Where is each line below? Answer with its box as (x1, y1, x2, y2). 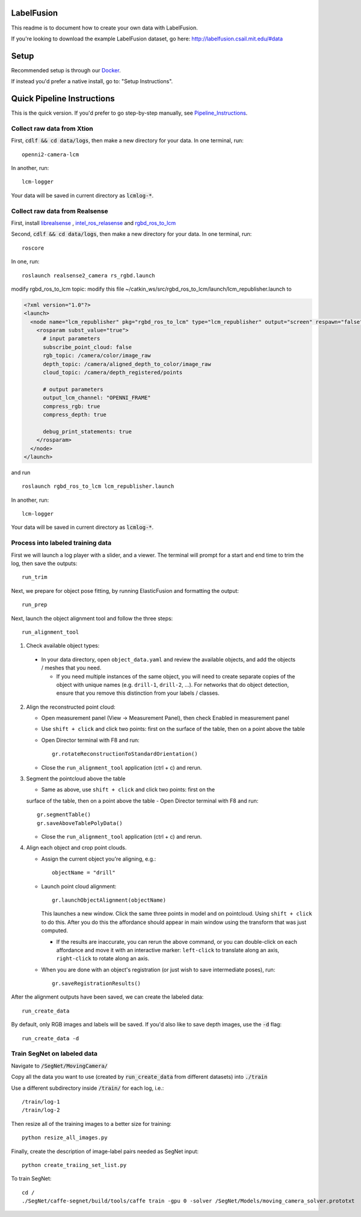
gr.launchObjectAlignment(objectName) (52, 896, 167, 903)
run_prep (22, 601, 48, 608)
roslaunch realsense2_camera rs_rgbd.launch (22, 272, 156, 279)
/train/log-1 (22, 1098, 60, 1105)
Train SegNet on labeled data (11, 1049, 98, 1058)
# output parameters (43, 386, 103, 393)
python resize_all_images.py (22, 1134, 108, 1141)
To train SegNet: (11, 1175, 52, 1182)
